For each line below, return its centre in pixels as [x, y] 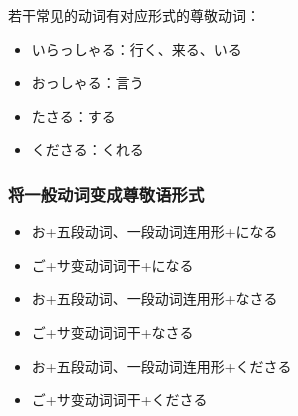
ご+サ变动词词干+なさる [112, 331]
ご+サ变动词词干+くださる [119, 399]
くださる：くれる [87, 149]
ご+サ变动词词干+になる [112, 264]
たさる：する [73, 115]
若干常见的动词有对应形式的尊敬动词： [134, 15]
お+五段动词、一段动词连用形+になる [154, 231]
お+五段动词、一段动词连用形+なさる [154, 298]
